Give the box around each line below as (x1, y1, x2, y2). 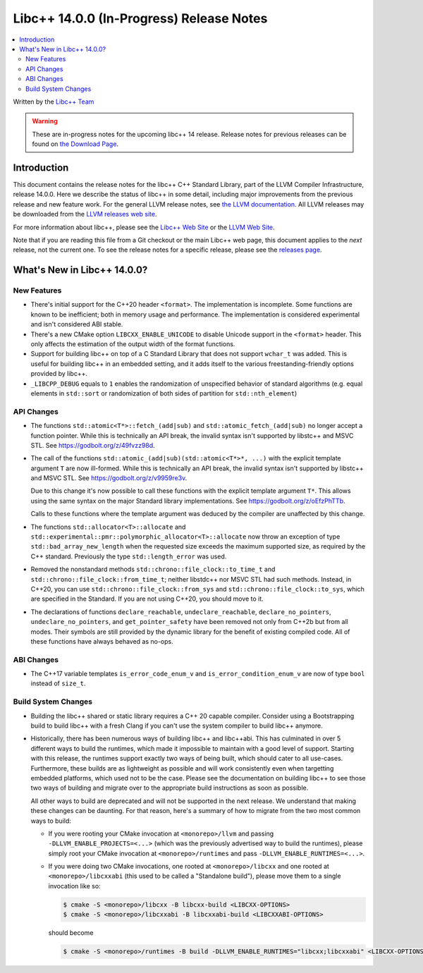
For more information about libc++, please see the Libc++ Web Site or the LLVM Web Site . (13, 223, 275, 231)
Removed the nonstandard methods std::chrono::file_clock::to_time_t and (30, 565, 276, 574)
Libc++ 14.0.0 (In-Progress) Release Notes (13, 11, 268, 26)
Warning (32, 117, 58, 126)
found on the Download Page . (32, 140, 119, 148)
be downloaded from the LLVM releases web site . (13, 210, 157, 219)
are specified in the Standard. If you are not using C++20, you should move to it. (30, 594, 264, 603)
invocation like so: (48, 881, 102, 890)
